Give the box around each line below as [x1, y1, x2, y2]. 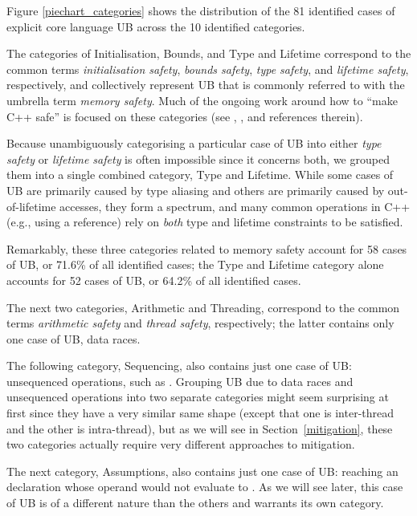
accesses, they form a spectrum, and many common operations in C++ [59, 197, 411, 214]
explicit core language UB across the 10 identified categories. [6, 18, 305, 35]
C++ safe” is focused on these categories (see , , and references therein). [6, 108, 363, 124]
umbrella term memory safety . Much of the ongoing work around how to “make [6, 91, 398, 108]
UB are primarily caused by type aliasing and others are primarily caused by [6, 181, 385, 198]
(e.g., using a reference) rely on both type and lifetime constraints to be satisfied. [6, 213, 403, 230]
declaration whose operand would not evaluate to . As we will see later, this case [6, 478, 403, 495]
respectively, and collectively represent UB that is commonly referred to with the [6, 76, 405, 93]
